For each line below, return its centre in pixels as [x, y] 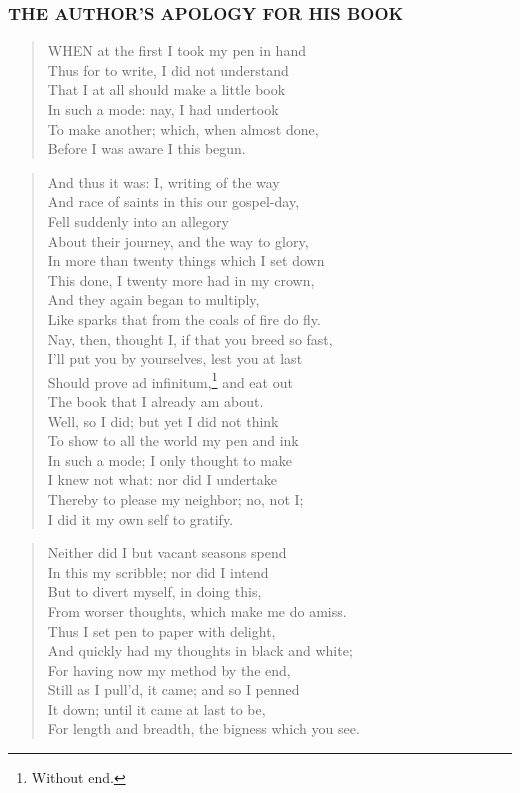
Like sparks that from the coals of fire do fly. [184, 318]
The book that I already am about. [155, 400]
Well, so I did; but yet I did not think [163, 420]
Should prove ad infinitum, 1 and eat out [170, 380]
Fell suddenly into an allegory [138, 220]
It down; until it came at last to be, [156, 708]
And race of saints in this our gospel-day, [173, 201]
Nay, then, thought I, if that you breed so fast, [190, 338]
